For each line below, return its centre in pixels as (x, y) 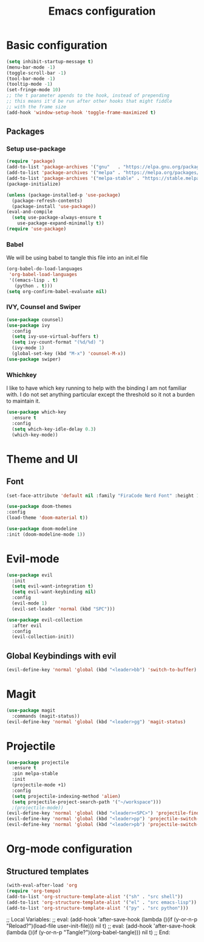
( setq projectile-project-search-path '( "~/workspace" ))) (87, 802)
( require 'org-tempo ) (34, 891)
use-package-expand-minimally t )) (61, 223)
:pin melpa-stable (35, 774)
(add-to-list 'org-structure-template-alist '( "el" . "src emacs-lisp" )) (102, 902)
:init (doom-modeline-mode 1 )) (46, 534)
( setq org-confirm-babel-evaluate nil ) (57, 291)
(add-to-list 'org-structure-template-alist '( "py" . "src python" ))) (97, 908)
